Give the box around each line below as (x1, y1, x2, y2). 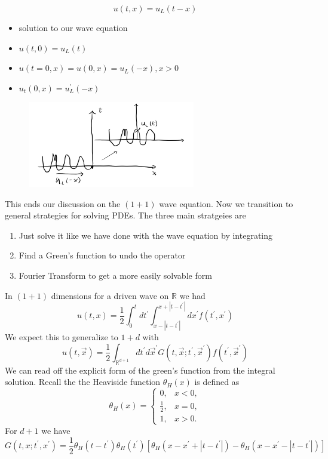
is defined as (194, 375, 240, 388)
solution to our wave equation (19, 21, 128, 33)
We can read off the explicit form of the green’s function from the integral (5, 363, 275, 376)
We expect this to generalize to (5, 331, 118, 343)
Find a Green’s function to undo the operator (19, 249, 186, 261)
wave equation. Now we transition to (159, 197, 293, 210)
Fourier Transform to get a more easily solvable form (19, 269, 212, 281)
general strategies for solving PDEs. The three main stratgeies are (5, 209, 246, 221)
